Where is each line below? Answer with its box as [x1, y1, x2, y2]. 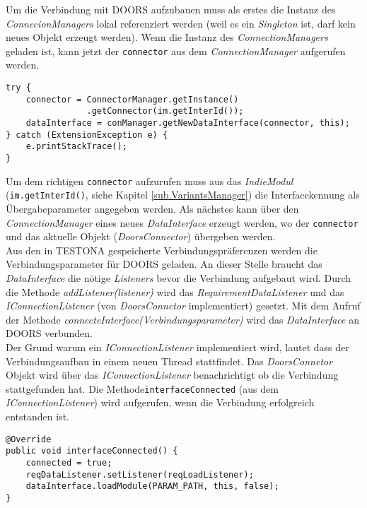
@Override [6, 434, 52, 444]
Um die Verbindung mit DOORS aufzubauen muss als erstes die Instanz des [6, 2, 336, 16]
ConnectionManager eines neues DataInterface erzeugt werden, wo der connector [6, 215, 359, 230]
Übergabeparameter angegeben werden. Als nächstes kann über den [6, 201, 299, 215]
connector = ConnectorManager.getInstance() [25, 94, 239, 105]
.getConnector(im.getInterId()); [86, 106, 244, 117]
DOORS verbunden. [6, 326, 93, 341]
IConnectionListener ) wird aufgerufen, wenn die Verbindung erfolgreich [6, 395, 315, 410]
